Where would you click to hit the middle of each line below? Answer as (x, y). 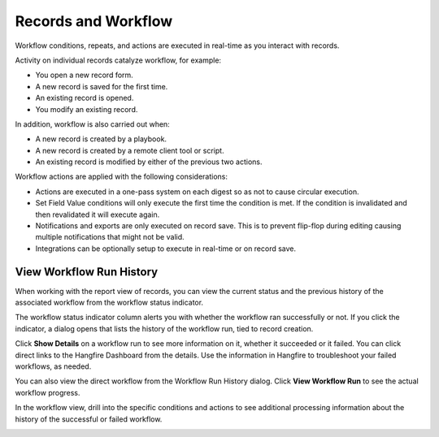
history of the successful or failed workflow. (89, 419)
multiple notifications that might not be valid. (110, 237)
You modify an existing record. (87, 109)
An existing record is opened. (85, 98)
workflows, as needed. (53, 366)
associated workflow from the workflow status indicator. (109, 303)
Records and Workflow (94, 21)
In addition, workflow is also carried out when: (92, 124)
